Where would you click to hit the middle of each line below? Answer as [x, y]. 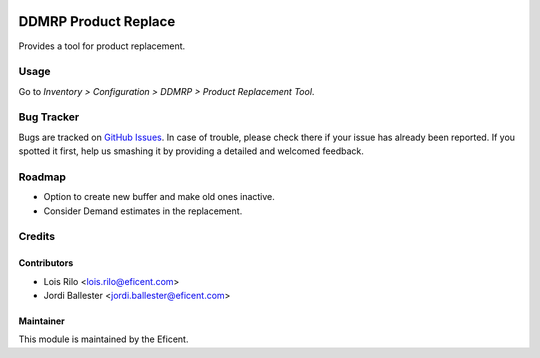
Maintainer [41, 321]
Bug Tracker [49, 117]
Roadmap [42, 177]
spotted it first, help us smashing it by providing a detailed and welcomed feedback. [191, 151]
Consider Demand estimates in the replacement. [143, 211]
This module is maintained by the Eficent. [103, 339]
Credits [36, 237]
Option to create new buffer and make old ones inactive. [159, 197]
